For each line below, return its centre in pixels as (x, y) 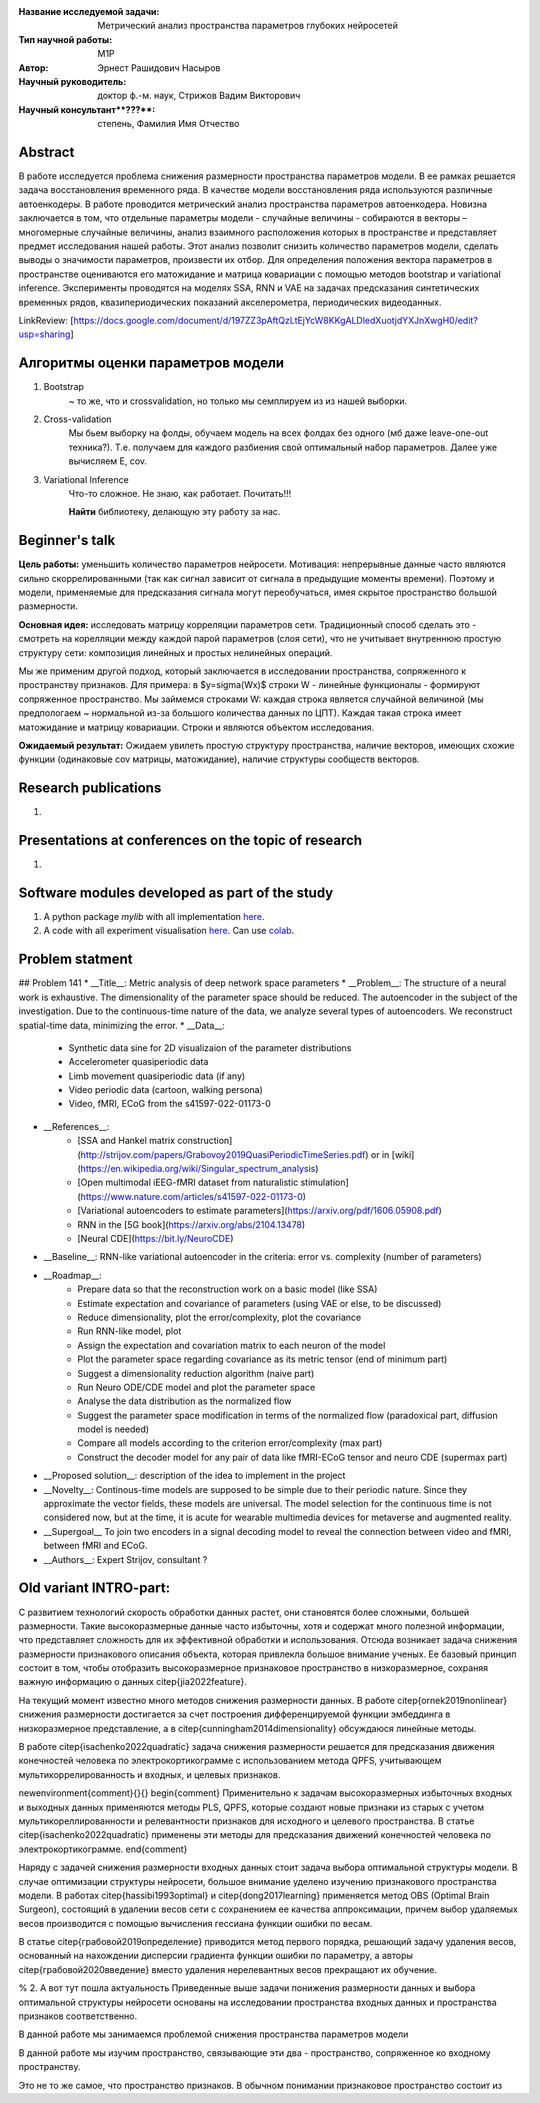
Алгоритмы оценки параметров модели (151, 363)
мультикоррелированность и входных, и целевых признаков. (149, 1774)
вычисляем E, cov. (108, 461)
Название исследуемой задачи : (89, 11)
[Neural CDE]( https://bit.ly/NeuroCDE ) (155, 1238)
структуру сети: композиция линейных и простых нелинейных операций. (175, 652)
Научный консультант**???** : (87, 109)
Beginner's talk (67, 540)
